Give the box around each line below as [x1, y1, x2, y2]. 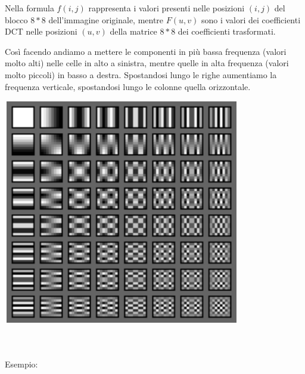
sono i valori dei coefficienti [201, 13, 301, 26]
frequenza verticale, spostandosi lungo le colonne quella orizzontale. [5, 80, 251, 92]
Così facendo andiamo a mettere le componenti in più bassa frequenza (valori [5, 45, 287, 57]
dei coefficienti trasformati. [178, 25, 276, 38]
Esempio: [5, 357, 38, 370]
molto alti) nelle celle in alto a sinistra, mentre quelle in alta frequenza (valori [5, 57, 289, 69]
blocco [5, 13, 28, 26]
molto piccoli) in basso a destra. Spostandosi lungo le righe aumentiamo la [5, 68, 277, 81]
